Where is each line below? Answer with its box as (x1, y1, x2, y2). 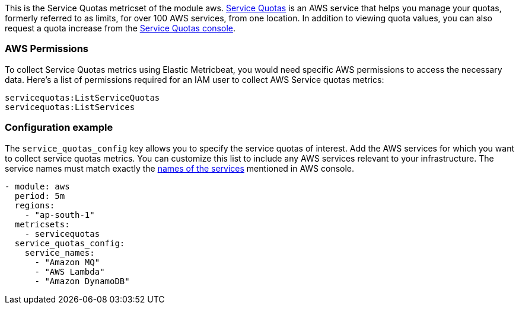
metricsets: (14, 219, 70, 229)
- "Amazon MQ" (34, 257, 100, 267)
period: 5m (14, 191, 65, 201)
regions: (14, 200, 55, 210)
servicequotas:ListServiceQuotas (5, 92, 160, 102)
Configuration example (5, 121, 113, 134)
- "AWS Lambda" (34, 266, 105, 276)
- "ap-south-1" (24, 210, 95, 220)
